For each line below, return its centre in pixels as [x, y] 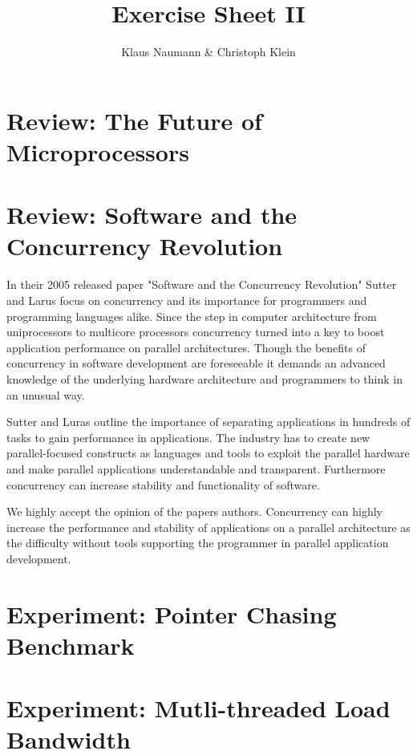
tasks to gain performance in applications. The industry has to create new [188, 437]
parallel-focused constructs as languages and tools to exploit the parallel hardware [208, 453]
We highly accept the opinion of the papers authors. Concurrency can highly [194, 511]
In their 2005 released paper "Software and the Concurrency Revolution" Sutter [202, 284]
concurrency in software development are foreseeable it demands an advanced [196, 363]
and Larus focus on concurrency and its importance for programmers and [187, 300]
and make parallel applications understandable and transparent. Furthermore [196, 468]
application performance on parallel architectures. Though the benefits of [186, 347]
